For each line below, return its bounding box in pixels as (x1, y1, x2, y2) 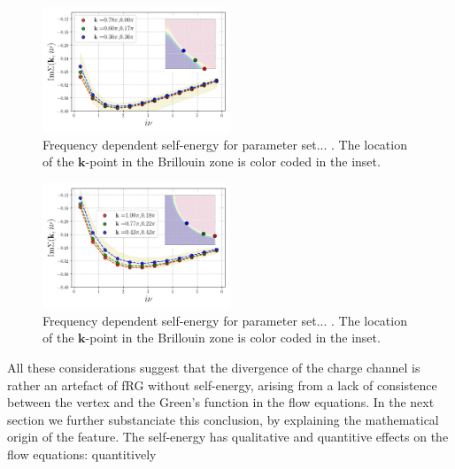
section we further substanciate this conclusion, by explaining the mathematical (7, 410, 439, 428)
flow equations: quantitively (7, 444, 157, 463)
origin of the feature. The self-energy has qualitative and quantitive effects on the (7, 427, 449, 446)
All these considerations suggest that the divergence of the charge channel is (7, 358, 420, 376)
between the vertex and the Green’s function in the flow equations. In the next (7, 393, 435, 411)
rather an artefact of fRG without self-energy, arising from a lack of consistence (7, 375, 437, 394)
